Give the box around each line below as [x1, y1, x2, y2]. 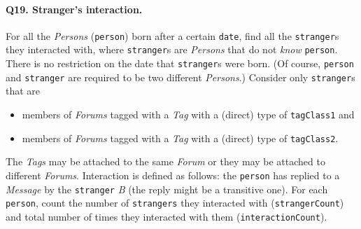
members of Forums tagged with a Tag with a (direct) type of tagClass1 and [22, 107, 355, 122]
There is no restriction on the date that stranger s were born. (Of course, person [6, 56, 354, 71]
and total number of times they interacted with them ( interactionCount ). [6, 209, 327, 223]
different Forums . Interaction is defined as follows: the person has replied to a [6, 167, 340, 182]
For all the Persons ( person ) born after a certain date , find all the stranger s [6, 28, 339, 43]
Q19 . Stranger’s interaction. [6, 1, 143, 16]
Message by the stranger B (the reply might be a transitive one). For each [6, 181, 328, 196]
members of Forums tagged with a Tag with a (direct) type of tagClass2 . [22, 130, 339, 145]
